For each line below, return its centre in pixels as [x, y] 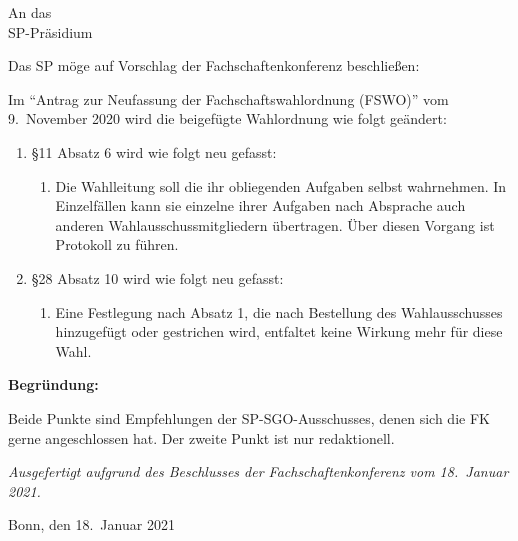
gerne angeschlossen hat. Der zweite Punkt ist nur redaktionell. [201, 437]
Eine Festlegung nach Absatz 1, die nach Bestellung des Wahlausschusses [279, 311]
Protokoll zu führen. [117, 244]
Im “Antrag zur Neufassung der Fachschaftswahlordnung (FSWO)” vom [228, 98]
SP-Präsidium [50, 31]
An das [30, 12]
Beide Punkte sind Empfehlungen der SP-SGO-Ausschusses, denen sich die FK [249, 417]
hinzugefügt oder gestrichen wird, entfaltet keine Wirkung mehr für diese [279, 331]
